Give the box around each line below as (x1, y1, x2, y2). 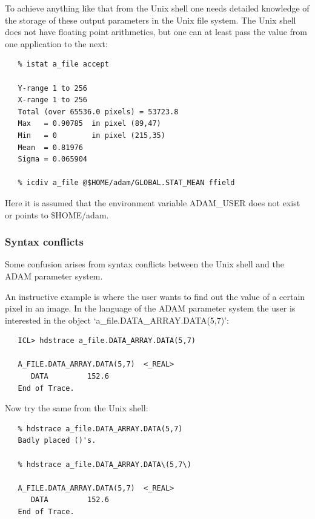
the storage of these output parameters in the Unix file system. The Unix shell (5, 13, 296, 26)
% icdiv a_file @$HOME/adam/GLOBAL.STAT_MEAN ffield (18, 178, 235, 188)
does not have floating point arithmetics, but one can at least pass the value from (5, 25, 307, 38)
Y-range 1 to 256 (18, 83, 88, 93)
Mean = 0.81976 (18, 143, 83, 152)
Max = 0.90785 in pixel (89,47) (18, 119, 161, 128)
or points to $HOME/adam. (5, 208, 109, 221)
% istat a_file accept (18, 60, 109, 69)
